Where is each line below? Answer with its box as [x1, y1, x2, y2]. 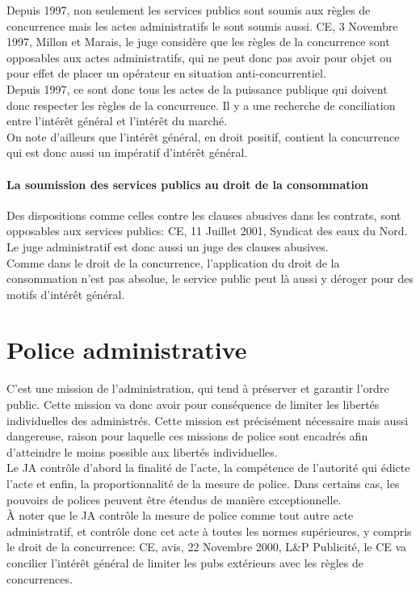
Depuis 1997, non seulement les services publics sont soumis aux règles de [6, 2, 371, 18]
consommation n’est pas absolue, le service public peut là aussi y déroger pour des [6, 270, 414, 287]
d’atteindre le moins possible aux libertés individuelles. [6, 443, 278, 460]
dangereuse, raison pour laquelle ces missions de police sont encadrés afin [6, 428, 368, 445]
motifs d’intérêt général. [6, 285, 125, 302]
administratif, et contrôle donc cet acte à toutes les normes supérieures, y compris [6, 522, 412, 539]
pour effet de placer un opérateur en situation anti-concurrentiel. [6, 65, 326, 82]
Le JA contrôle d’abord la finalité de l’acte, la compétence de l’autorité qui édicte [6, 459, 410, 476]
